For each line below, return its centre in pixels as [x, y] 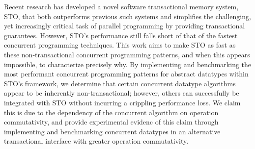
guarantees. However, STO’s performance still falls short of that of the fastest [121, 35]
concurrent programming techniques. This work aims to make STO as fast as [120, 45]
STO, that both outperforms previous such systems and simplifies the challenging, [127, 16]
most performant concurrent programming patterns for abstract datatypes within [126, 74]
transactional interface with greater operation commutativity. [96, 141]
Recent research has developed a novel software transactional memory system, [121, 6]
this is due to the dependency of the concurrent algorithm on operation [111, 112]
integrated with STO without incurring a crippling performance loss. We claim [122, 102]
